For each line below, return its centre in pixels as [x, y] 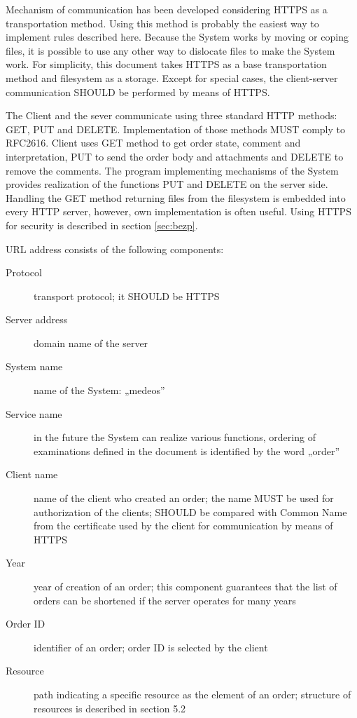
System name [34, 366]
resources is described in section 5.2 [110, 708]
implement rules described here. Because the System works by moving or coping [177, 37]
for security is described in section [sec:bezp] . [102, 225]
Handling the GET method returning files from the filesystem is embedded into [176, 197]
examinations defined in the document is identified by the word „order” [187, 451]
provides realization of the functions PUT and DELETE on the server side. [167, 184]
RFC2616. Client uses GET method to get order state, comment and [153, 143]
